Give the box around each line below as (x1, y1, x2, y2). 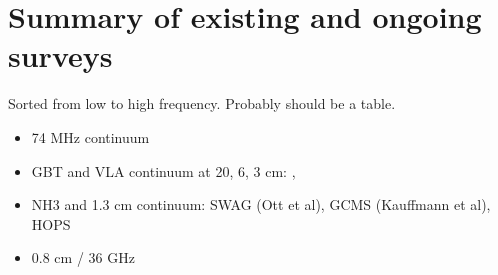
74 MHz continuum (31, 126, 150, 147)
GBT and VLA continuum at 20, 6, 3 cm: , (31, 160, 296, 181)
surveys (8, 35, 113, 76)
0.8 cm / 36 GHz (31, 247, 135, 268)
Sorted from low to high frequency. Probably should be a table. (8, 93, 396, 114)
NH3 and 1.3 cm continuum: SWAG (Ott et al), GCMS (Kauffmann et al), (31, 194, 491, 215)
